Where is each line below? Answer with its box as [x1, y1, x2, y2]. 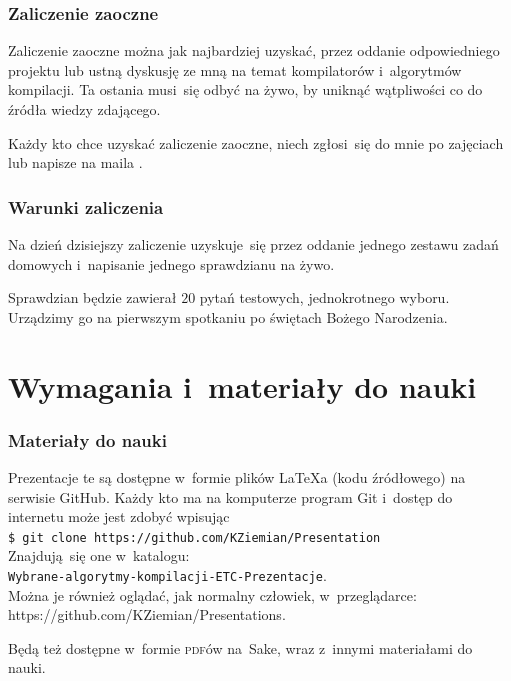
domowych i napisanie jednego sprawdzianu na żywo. [8, 253, 335, 274]
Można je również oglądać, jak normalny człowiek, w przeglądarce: [8, 584, 417, 605]
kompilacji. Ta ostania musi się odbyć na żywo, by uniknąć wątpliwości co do [8, 79, 483, 100]
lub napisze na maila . [8, 152, 143, 173]
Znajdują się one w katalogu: [8, 545, 190, 566]
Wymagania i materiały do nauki [8, 365, 477, 406]
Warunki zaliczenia [8, 194, 164, 219]
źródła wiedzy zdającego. [8, 99, 161, 119]
